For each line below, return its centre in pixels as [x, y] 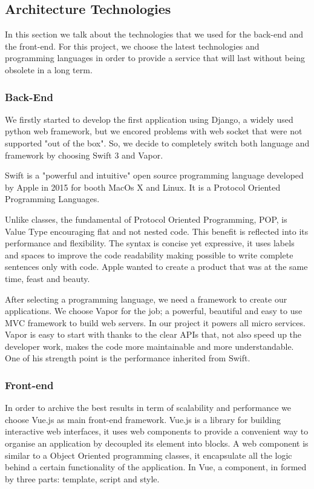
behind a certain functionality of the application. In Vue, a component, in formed [156, 467]
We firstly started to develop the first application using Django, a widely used [149, 119]
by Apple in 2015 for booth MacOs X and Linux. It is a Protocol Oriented [143, 187]
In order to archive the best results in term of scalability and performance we [148, 408]
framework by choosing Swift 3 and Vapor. [84, 155]
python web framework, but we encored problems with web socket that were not [154, 131]
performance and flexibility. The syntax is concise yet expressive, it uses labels [150, 243]
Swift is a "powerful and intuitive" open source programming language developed [154, 175]
